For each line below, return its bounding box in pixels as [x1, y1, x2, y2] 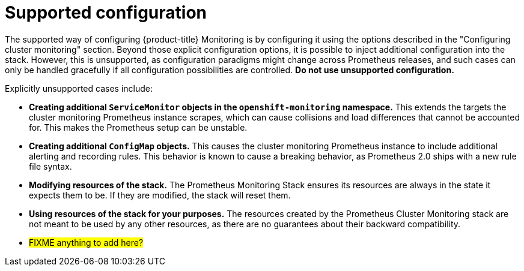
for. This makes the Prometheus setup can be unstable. [29, 122, 248, 133]
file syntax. [29, 161, 72, 171]
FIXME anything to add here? [29, 237, 144, 248]
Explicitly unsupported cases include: [5, 83, 153, 94]
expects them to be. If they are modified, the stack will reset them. [29, 189, 291, 200]
